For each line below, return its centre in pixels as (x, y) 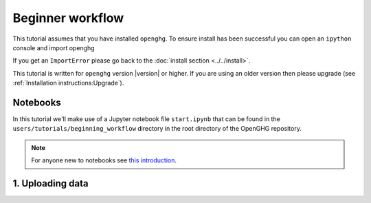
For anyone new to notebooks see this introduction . (104, 160)
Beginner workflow (68, 18)
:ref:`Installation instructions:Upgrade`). (68, 83)
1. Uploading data (50, 183)
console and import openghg (54, 47)
